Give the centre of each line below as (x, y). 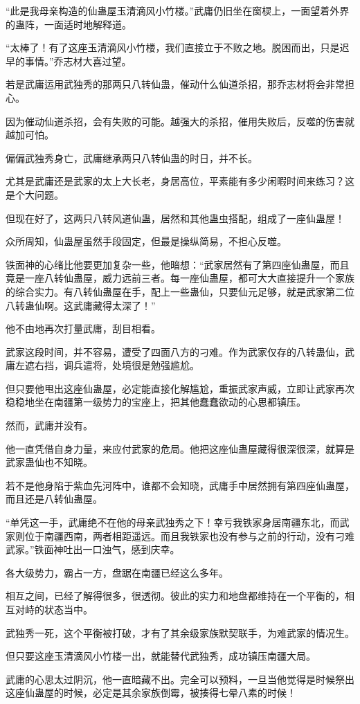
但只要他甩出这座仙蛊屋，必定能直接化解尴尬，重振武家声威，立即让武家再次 (180, 388)
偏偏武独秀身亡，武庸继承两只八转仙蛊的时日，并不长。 (132, 157)
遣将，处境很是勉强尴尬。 (141, 365)
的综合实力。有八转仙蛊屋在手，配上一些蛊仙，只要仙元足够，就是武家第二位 (180, 291)
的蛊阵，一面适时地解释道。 (69, 24)
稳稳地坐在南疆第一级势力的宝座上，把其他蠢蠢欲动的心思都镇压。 (156, 402)
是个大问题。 (35, 194)
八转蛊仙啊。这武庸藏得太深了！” (81, 305)
